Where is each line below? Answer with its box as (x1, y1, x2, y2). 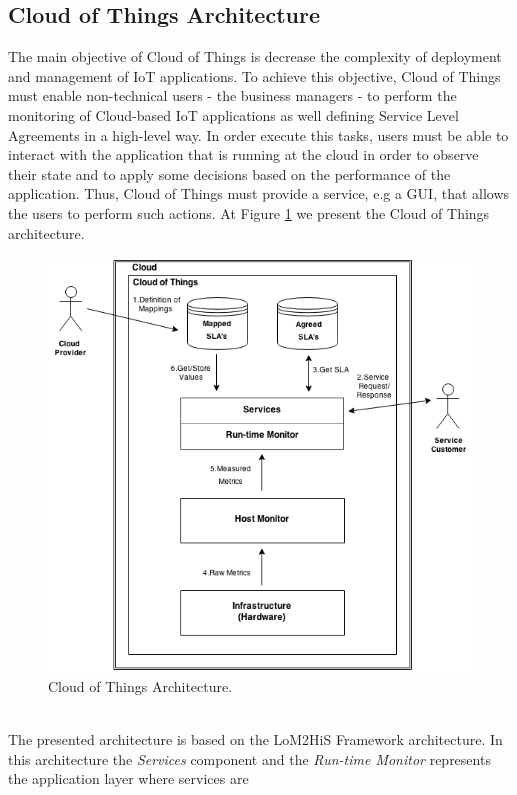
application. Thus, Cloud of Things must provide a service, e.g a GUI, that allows (8, 183, 510, 204)
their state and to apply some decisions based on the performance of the (8, 163, 451, 184)
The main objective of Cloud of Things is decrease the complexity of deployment (8, 46, 502, 67)
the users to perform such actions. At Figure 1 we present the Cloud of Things (8, 202, 490, 223)
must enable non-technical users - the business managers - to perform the (8, 85, 457, 106)
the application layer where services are (8, 768, 249, 789)
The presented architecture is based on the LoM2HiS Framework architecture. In (8, 728, 503, 749)
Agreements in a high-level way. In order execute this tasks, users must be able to (8, 124, 509, 145)
